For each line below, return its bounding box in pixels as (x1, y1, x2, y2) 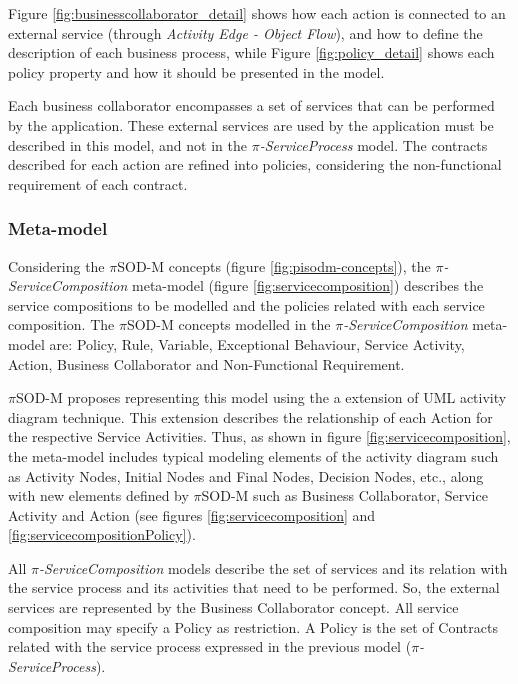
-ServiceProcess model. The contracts (259, 134, 488, 155)
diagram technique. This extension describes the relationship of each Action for (8, 406, 493, 427)
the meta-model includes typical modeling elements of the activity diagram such (8, 445, 499, 466)
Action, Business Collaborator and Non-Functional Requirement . (8, 353, 405, 374)
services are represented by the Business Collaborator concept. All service (8, 597, 459, 618)
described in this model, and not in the (8, 134, 247, 155)
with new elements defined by (8, 485, 189, 506)
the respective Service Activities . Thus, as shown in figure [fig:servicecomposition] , (8, 426, 511, 447)
